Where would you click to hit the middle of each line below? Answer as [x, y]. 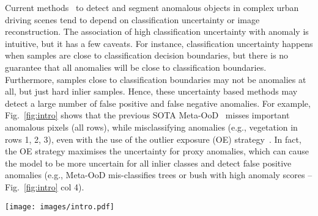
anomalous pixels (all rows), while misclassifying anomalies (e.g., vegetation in [151, 127]
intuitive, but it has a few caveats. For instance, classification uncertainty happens [159, 43]
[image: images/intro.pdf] [60, 207]
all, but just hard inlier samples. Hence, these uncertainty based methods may [151, 91]
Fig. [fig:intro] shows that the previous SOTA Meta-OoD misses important [147, 115]
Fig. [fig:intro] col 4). [45, 186]
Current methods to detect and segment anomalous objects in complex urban [152, 7]
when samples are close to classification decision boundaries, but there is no [147, 55]
